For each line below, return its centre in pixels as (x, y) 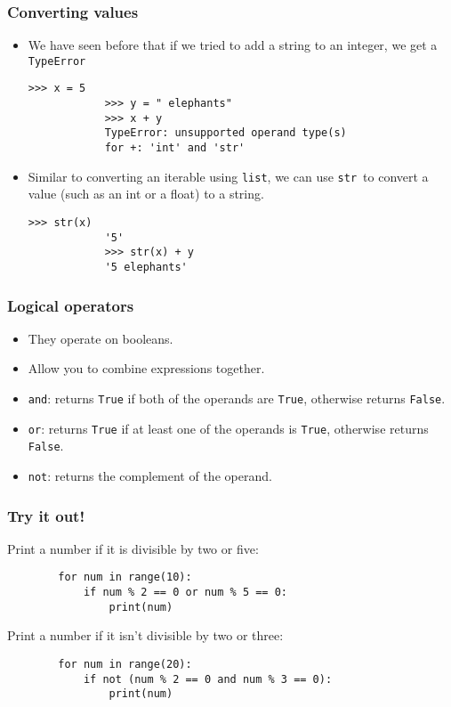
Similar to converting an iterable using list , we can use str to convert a (228, 176)
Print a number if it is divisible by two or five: (133, 548)
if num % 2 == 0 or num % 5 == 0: (185, 593)
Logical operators (71, 305)
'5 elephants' (146, 267)
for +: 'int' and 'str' (175, 148)
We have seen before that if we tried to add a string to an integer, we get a (233, 45)
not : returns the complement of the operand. (150, 475)
